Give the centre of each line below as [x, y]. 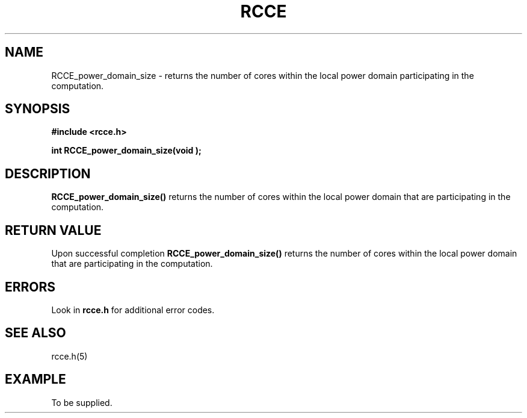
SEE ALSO [35, 333]
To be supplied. [82, 402]
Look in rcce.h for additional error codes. [133, 310]
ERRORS [30, 287]
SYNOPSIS [38, 109]
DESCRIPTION [48, 173]
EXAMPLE [35, 379]
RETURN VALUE [53, 230]
